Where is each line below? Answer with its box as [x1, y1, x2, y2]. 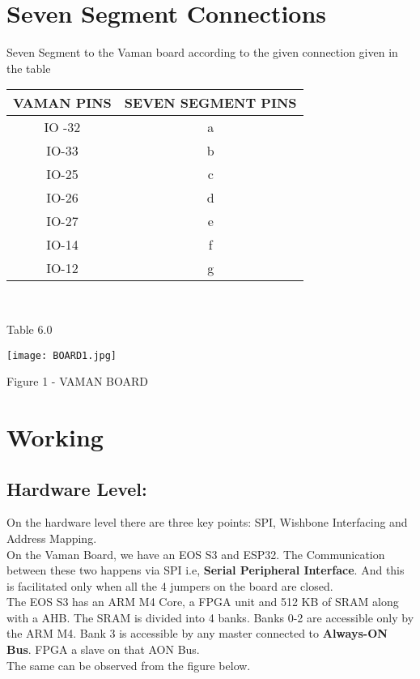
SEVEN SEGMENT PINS [124, 93, 297, 113]
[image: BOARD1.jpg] [6, 349, 117, 361]
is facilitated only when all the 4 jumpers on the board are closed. [6, 577, 333, 594]
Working [6, 420, 104, 453]
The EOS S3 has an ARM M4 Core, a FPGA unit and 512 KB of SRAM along [6, 593, 399, 610]
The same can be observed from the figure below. [6, 656, 251, 673]
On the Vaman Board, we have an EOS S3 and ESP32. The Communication [6, 545, 385, 562]
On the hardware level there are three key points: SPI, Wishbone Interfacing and [6, 514, 408, 531]
